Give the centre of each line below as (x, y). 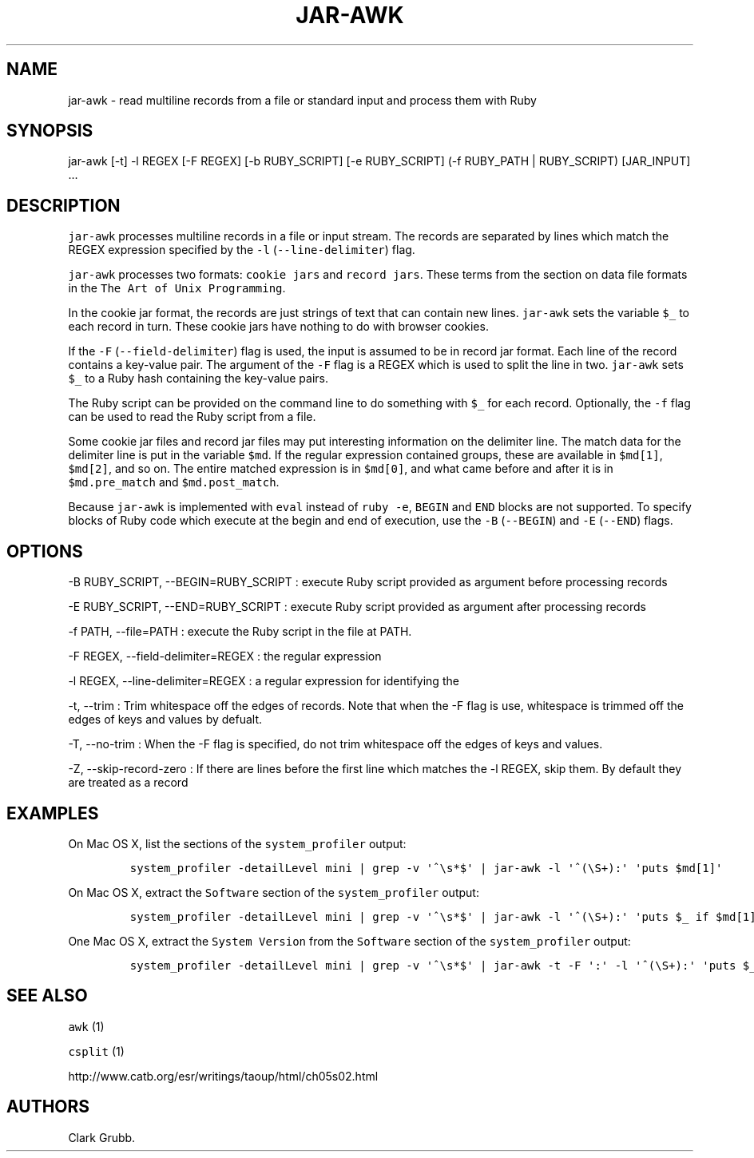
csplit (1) (96, 1051)
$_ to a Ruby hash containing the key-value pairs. (198, 379)
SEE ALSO (47, 996)
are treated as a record (128, 783)
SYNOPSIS (50, 131)
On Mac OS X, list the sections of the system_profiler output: (237, 843)
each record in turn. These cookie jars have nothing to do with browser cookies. (278, 327)
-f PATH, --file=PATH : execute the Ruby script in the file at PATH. (240, 632)
